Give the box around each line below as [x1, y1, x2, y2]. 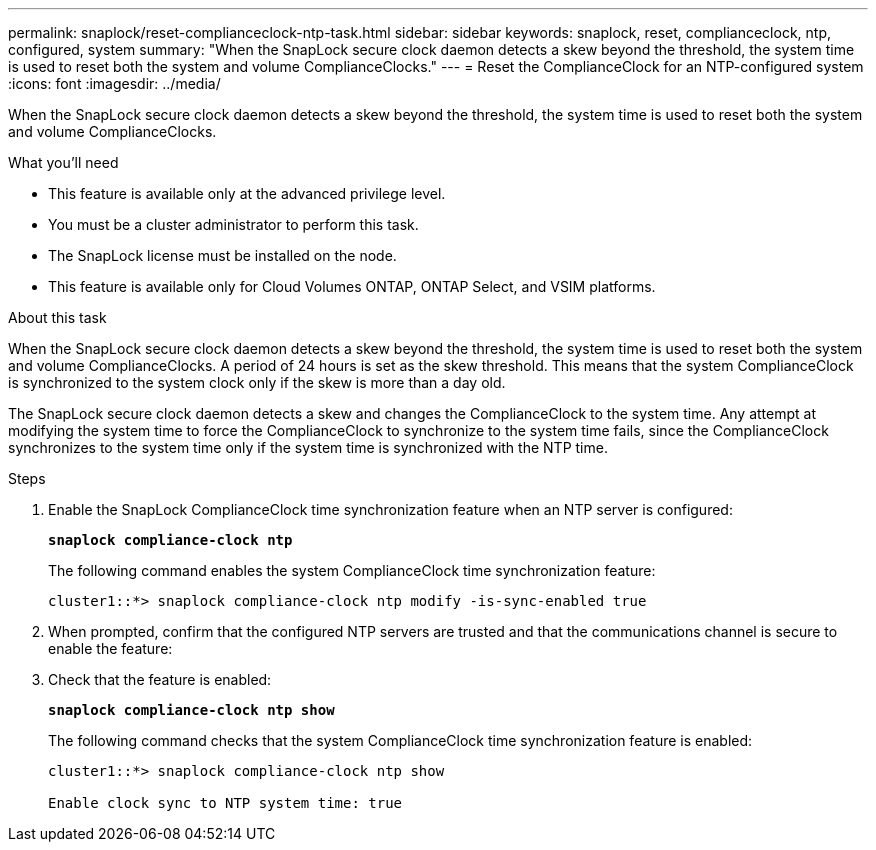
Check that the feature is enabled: [48, 671, 272, 688]
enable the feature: [48, 640, 173, 657]
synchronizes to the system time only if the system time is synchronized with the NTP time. [8, 439, 608, 456]
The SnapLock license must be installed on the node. [48, 247, 397, 264]
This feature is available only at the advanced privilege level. [48, 185, 446, 202]
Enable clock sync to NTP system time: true [48, 795, 403, 811]
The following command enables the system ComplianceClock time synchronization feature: [48, 562, 656, 579]
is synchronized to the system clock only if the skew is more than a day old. [8, 374, 506, 391]
